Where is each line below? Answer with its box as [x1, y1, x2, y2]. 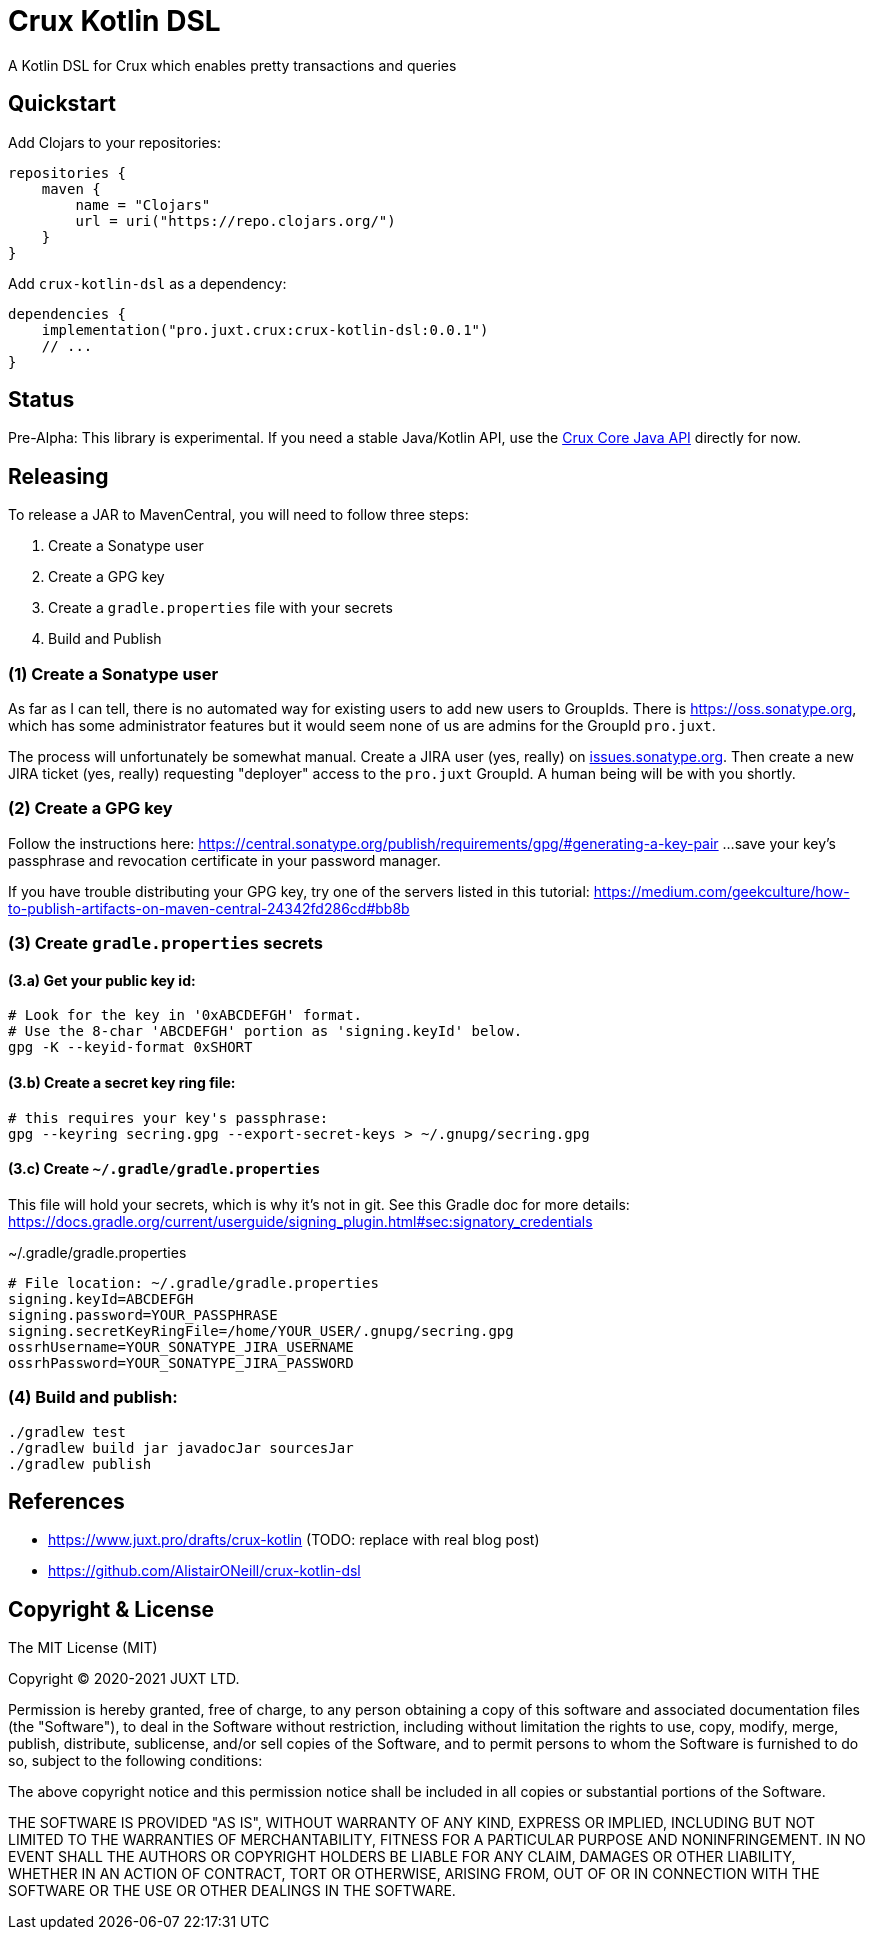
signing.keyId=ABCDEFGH [8, 1290, 194, 1307]
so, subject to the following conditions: [8, 1752, 263, 1770]
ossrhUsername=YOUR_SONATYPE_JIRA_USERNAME [8, 1338, 354, 1355]
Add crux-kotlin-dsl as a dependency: [8, 274, 287, 292]
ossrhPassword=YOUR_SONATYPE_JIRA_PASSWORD [8, 1354, 354, 1371]
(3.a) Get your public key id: [8, 971, 196, 989]
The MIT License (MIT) [8, 1639, 158, 1657]
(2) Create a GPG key [8, 798, 173, 819]
